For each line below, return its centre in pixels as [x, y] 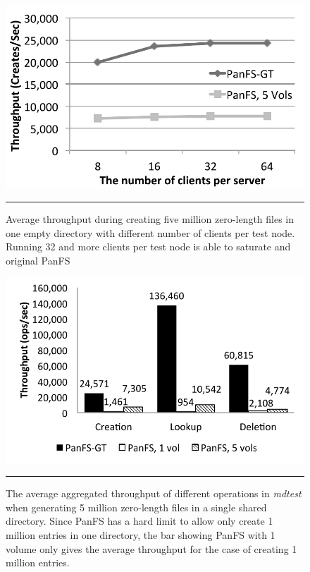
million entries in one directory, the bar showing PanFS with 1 [141, 535]
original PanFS [38, 260]
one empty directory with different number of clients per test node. [150, 232]
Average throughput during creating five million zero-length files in [150, 218]
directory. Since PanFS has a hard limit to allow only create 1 [139, 521]
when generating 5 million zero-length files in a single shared [136, 507]
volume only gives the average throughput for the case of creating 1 [151, 548]
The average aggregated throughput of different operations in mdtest [154, 493]
